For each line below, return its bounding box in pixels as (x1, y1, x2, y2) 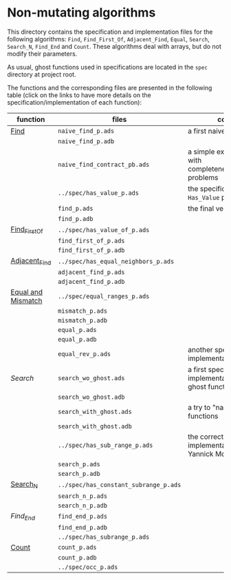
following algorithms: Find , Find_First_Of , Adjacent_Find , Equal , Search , (7, 34, 210, 43)
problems (188, 172, 219, 182)
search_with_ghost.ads (58, 408, 132, 416)
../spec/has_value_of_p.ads (58, 226, 150, 234)
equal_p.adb (58, 335, 98, 344)
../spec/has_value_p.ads (58, 189, 140, 197)
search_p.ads (58, 460, 101, 468)
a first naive (188, 126, 225, 136)
